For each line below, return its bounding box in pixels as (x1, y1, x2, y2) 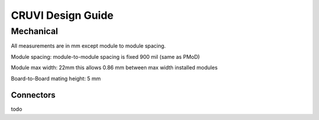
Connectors (11, 90, 56, 100)
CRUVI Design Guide (11, 9, 114, 22)
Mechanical (11, 26, 58, 36)
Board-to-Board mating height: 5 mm (11, 75, 101, 82)
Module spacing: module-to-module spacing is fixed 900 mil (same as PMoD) (11, 53, 200, 60)
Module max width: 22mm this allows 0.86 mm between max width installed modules (11, 64, 218, 71)
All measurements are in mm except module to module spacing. (11, 42, 166, 49)
